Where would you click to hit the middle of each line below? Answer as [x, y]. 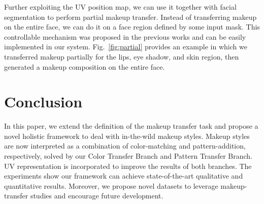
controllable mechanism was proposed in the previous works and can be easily [125, 36]
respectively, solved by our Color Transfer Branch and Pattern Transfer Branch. [128, 156]
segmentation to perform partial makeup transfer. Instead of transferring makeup [130, 17]
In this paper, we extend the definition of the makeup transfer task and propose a [131, 126]
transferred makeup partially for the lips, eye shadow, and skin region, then [122, 56]
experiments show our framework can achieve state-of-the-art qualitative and [124, 176]
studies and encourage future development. [97, 196]
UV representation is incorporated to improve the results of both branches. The [128, 166]
